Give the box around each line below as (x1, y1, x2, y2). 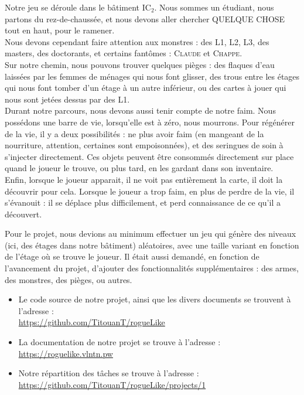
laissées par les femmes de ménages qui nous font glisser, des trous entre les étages (5, 70, 300, 82)
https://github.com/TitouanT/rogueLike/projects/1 (18, 378, 206, 390)
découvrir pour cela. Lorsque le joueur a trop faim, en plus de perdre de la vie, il (5, 185, 295, 197)
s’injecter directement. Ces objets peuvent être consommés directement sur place (5, 150, 294, 162)
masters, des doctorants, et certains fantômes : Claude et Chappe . (5, 47, 242, 59)
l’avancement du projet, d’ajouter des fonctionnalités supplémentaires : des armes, (5, 262, 299, 274)
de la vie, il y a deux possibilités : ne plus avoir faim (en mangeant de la (5, 127, 264, 139)
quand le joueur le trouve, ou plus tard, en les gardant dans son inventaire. (5, 162, 274, 174)
